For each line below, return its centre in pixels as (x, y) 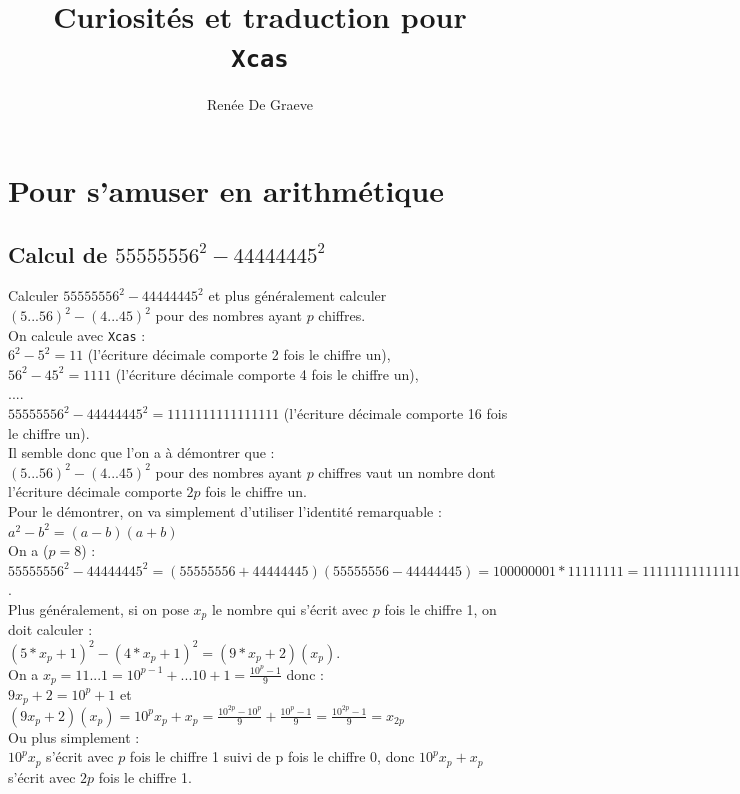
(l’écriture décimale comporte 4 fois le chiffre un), (267, 373)
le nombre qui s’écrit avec (290, 608)
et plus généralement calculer (297, 295)
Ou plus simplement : (74, 736)
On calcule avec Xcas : (77, 334)
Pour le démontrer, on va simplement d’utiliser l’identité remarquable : (225, 511)
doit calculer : (50, 629)
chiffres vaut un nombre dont (407, 471)
